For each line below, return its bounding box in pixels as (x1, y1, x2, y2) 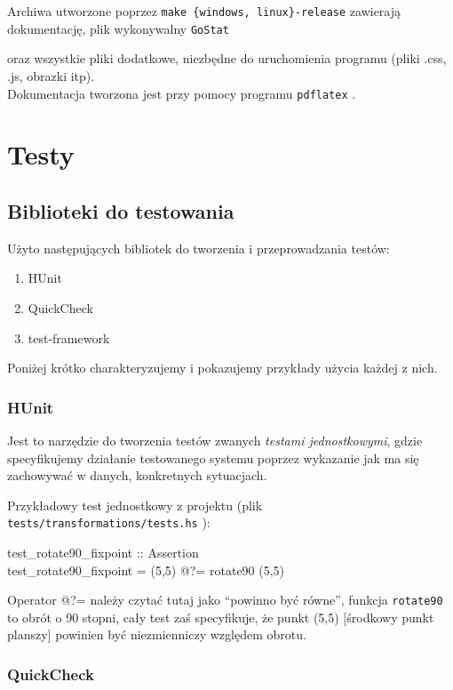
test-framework (28, 328, 110, 347)
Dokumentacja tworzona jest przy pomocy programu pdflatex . (7, 84, 356, 102)
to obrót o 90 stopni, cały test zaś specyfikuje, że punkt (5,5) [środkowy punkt (7, 607, 434, 626)
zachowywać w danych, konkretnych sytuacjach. (7, 466, 267, 485)
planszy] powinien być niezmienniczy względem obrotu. (7, 625, 306, 644)
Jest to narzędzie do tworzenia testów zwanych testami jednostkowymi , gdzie (7, 430, 423, 449)
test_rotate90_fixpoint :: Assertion (7, 542, 199, 561)
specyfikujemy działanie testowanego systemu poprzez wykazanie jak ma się (7, 448, 419, 467)
